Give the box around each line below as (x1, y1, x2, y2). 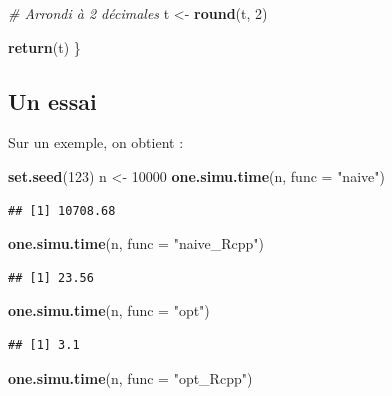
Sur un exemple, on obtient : (8, 132, 184, 153)
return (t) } (8, 36, 81, 57)
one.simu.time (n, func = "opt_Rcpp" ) (8, 367, 253, 388)
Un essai (8, 85, 97, 116)
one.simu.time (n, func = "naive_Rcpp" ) (8, 233, 265, 254)
